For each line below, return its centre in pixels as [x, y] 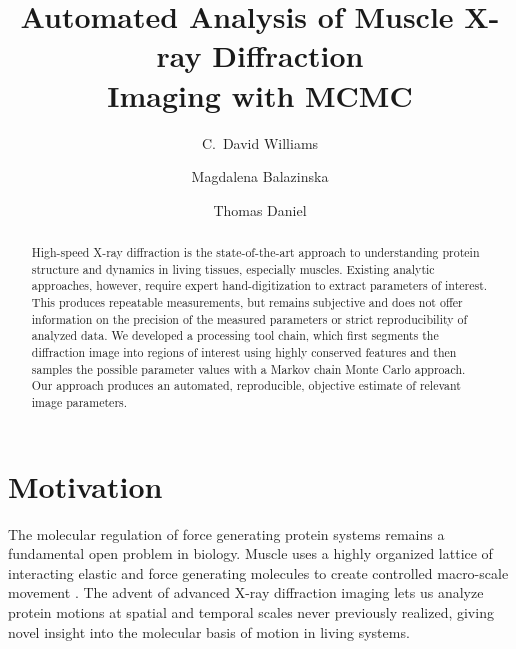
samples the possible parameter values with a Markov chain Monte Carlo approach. [248, 368]
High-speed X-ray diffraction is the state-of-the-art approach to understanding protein [255, 252]
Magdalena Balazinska [260, 176]
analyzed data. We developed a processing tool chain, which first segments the [235, 335]
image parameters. [79, 401]
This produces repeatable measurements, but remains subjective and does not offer [247, 302]
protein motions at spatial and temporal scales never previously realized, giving [251, 611]
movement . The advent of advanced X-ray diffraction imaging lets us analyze [246, 592]
